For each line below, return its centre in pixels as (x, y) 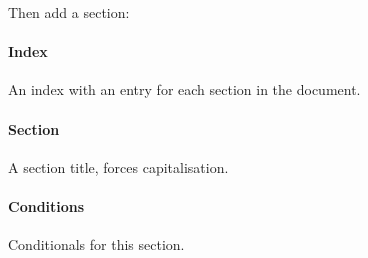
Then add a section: (69, 12)
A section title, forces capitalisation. (118, 166)
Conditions (46, 205)
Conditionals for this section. (96, 244)
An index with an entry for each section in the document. (184, 89)
